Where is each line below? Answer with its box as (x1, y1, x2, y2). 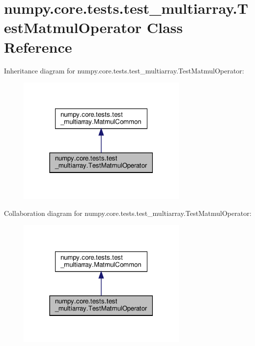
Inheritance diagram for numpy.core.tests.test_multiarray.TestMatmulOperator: (4, 65, 244, 75)
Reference (4, 36, 72, 57)
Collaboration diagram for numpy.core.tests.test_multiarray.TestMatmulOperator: (4, 208, 252, 218)
